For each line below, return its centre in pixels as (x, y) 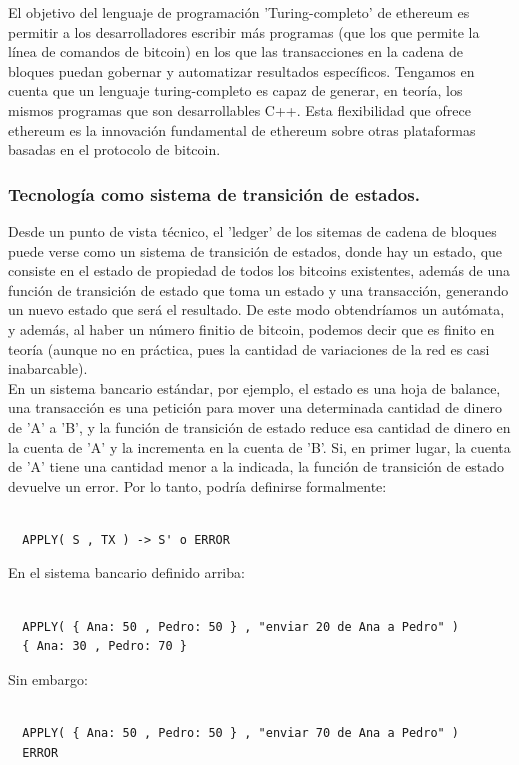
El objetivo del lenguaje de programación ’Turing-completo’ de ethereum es (239, 12)
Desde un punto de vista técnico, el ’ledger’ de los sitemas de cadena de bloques (252, 230)
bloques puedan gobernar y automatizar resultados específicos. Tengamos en (241, 70)
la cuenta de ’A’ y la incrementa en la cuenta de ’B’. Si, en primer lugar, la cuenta (259, 446)
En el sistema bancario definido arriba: (126, 572)
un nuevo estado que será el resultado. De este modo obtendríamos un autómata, (256, 309)
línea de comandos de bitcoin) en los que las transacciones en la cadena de (235, 51)
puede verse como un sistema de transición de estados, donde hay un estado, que (255, 250)
